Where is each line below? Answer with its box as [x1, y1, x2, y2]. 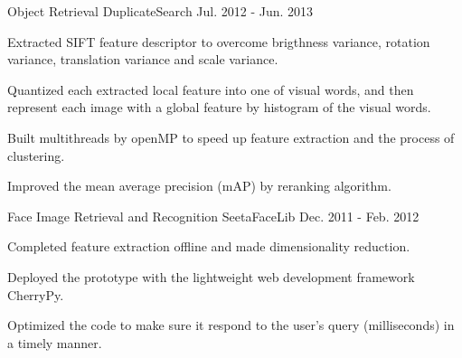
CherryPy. [7, 285, 64, 304]
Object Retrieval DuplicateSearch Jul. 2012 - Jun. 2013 [7, 2, 314, 20]
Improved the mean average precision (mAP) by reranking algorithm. [7, 176, 391, 195]
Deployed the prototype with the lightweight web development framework [7, 267, 415, 286]
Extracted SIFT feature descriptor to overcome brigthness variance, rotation [7, 32, 430, 51]
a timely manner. [7, 333, 102, 352]
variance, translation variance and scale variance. [7, 50, 278, 69]
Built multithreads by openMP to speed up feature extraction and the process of [7, 127, 455, 146]
